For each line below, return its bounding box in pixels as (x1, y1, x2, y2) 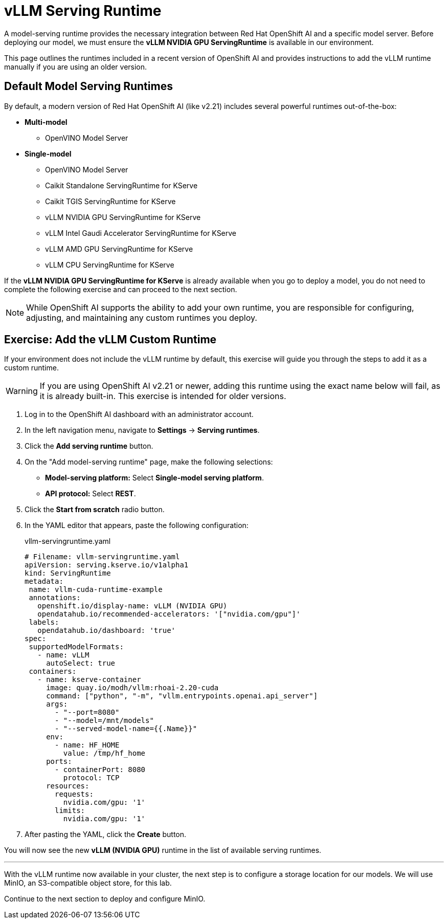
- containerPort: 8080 (55, 765, 146, 774)
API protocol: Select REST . (45, 489, 136, 498)
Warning (6, 386, 38, 397)
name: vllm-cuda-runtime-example (29, 585, 163, 594)
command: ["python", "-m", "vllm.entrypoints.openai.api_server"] (46, 692, 318, 700)
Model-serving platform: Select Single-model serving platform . (45, 473, 264, 482)
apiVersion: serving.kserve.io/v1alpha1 (25, 561, 189, 569)
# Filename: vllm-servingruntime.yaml (25, 553, 180, 561)
